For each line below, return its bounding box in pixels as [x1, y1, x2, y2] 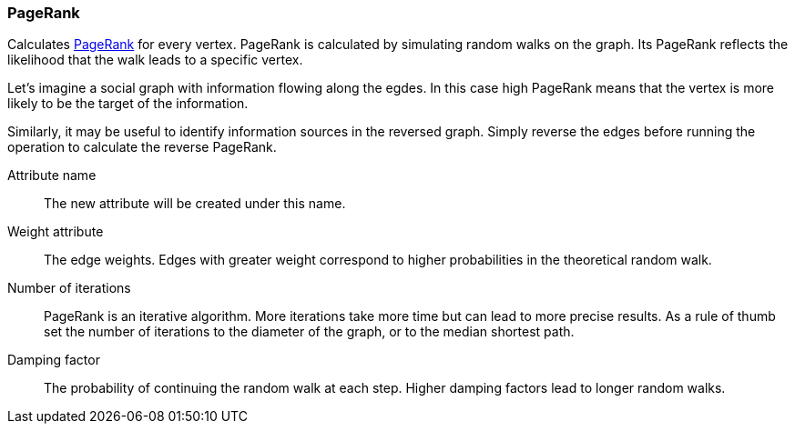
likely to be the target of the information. [7, 95, 249, 112]
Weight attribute [7, 224, 104, 240]
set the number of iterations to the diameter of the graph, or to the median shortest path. [44, 324, 575, 340]
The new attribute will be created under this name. [44, 195, 346, 212]
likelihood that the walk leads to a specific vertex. [7, 52, 303, 68]
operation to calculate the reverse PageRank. [7, 139, 277, 155]
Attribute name [7, 167, 97, 184]
